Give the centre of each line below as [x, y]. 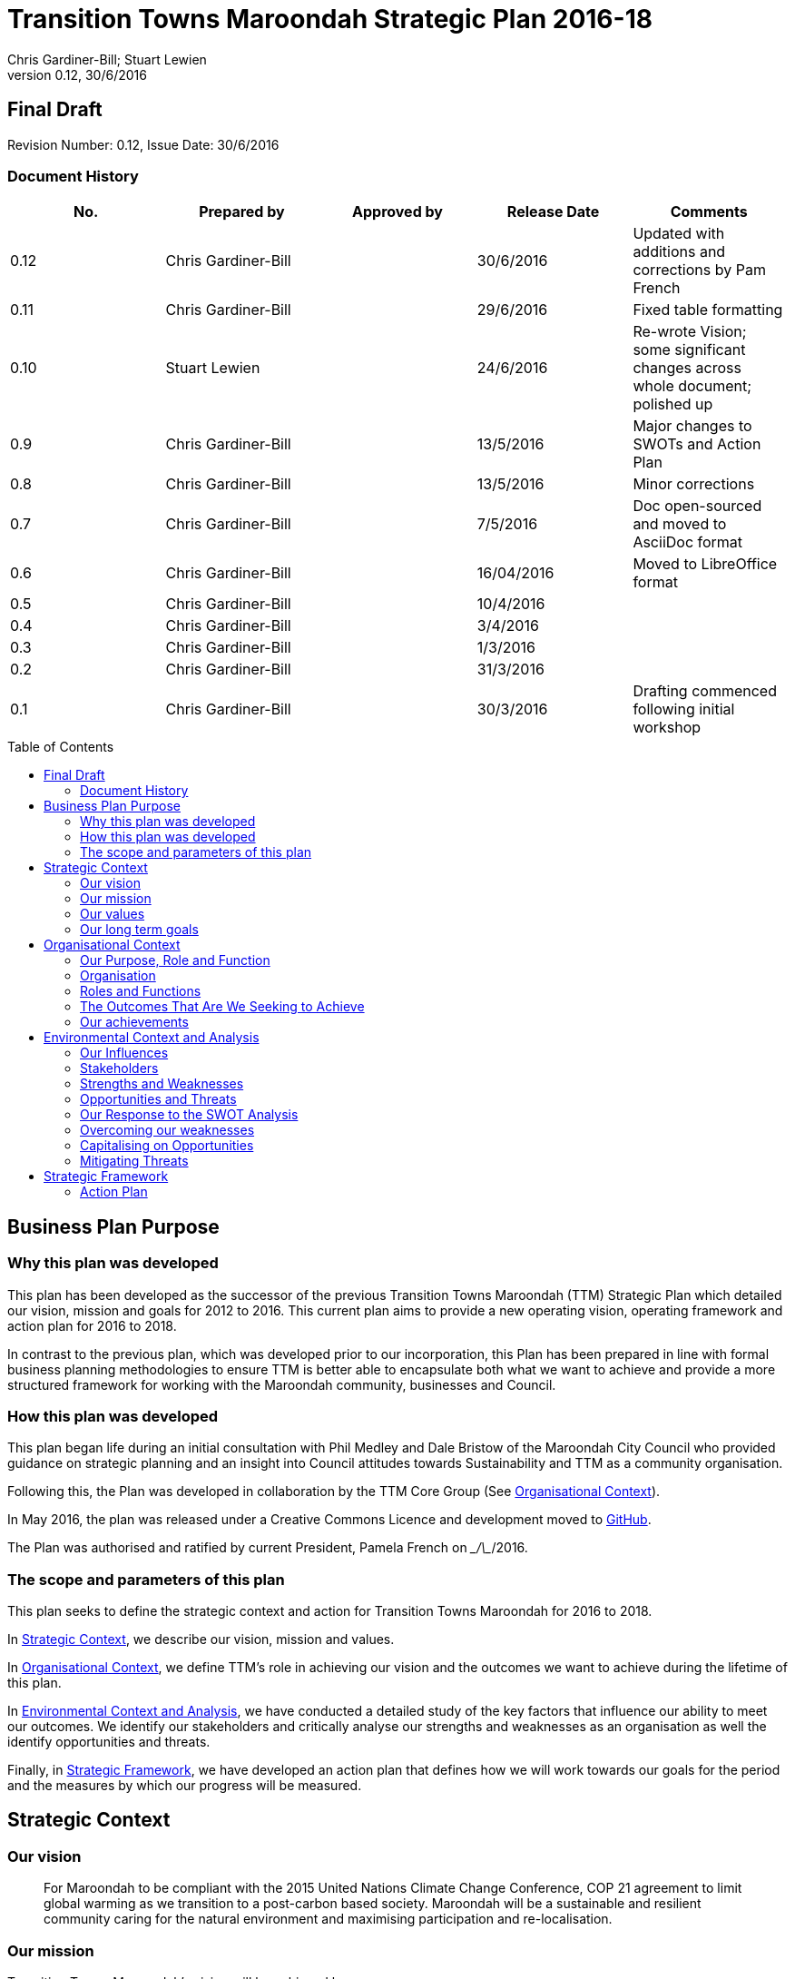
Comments [709, 212]
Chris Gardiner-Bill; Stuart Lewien [107, 59]
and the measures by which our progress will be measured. [185, 1786]
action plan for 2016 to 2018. [92, 1325]
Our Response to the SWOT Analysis [189, 1115]
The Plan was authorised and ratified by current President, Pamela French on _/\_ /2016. [268, 1548]
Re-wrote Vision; [690, 332]
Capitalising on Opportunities [167, 1146]
